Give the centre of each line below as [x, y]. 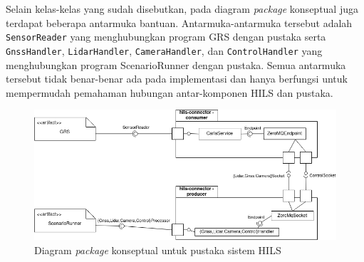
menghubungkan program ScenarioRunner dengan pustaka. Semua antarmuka [176, 64]
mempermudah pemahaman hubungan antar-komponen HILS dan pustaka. [170, 92]
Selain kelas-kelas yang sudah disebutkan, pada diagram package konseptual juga [182, 9]
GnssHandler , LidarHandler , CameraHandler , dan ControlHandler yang [164, 50]
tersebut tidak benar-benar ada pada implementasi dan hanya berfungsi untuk [177, 79]
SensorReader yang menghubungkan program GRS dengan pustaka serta [166, 37]
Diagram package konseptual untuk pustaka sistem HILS [158, 250]
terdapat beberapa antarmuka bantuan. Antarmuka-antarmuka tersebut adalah [179, 22]
